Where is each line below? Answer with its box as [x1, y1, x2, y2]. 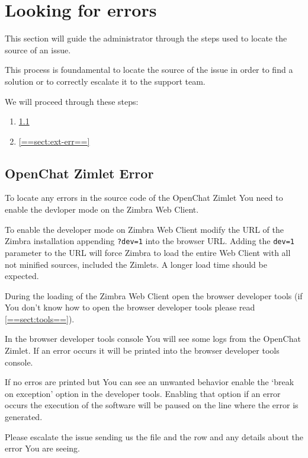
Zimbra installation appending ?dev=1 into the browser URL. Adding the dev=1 [5, 235, 294, 247]
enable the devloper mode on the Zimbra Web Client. [5, 203, 199, 216]
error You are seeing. [5, 442, 81, 454]
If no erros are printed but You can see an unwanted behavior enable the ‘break [5, 376, 294, 388]
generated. [5, 411, 43, 423]
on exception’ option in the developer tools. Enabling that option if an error [5, 387, 281, 399]
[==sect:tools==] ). [5, 312, 75, 325]
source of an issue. [5, 43, 71, 56]
